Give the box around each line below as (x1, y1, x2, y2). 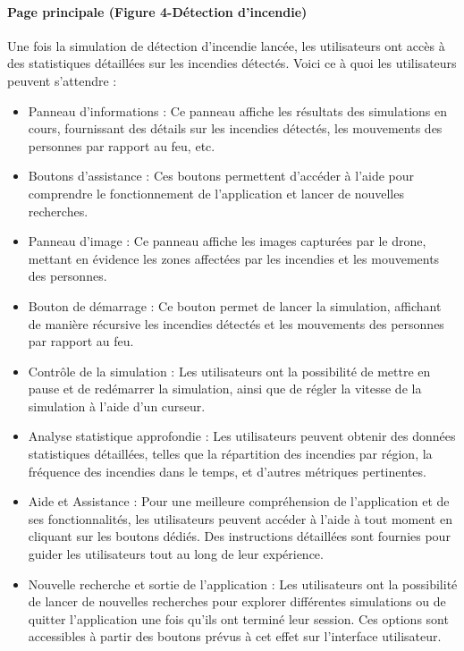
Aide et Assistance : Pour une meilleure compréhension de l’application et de (28, 492, 450, 511)
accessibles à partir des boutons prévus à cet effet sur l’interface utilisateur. (28, 627, 442, 646)
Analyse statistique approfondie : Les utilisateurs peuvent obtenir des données (28, 427, 456, 445)
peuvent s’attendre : (7, 71, 117, 89)
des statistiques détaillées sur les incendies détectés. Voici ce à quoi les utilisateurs (7, 54, 457, 72)
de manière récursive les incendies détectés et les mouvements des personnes (28, 314, 444, 333)
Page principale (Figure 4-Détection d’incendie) (7, 2, 308, 21)
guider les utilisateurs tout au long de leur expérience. (28, 545, 324, 563)
